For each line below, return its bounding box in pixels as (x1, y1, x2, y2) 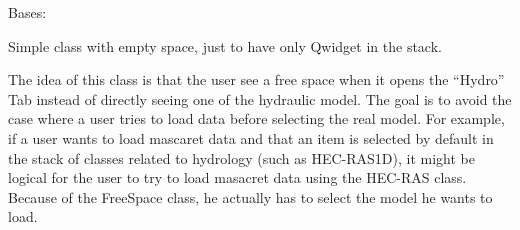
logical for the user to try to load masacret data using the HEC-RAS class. (8, 167, 467, 188)
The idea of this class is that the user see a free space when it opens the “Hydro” (8, 69, 505, 90)
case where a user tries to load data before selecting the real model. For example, (8, 108, 505, 129)
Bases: (8, 2, 47, 22)
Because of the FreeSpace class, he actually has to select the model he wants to (8, 186, 493, 207)
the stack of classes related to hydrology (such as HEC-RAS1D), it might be (8, 147, 475, 168)
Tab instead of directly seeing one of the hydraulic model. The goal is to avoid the (8, 88, 512, 109)
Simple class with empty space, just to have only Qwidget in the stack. (8, 35, 442, 56)
